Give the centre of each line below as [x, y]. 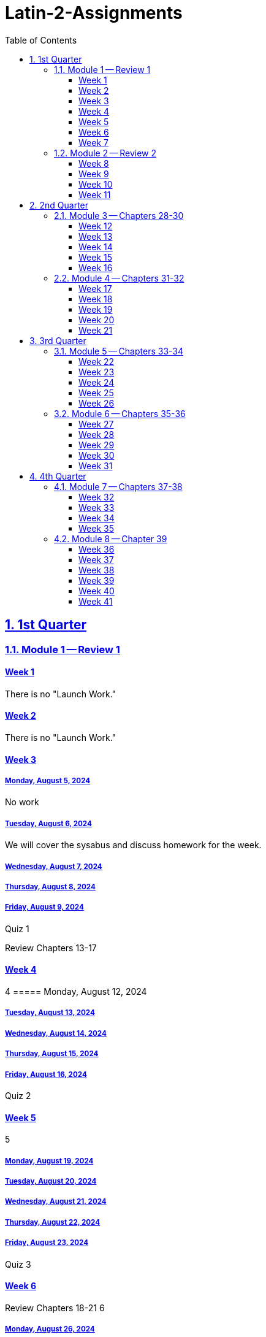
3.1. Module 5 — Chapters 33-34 [119, 351]
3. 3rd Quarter [58, 340]
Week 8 [94, 163]
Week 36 [97, 549]
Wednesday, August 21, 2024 [56, 1202]
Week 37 [96, 559]
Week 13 [96, 236]
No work [22, 802]
